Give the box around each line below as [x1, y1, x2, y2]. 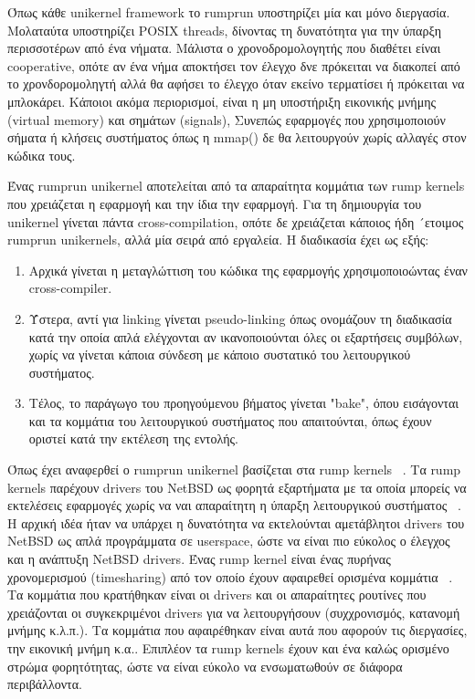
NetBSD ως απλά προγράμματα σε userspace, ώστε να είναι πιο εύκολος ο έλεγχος [7, 531, 450, 550]
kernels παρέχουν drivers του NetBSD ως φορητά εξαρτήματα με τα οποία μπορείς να [7, 477, 467, 496]
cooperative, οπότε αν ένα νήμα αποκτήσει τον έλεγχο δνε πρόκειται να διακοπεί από [7, 56, 460, 75]
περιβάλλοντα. [7, 674, 82, 694]
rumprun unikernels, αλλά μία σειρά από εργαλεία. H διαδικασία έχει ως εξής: [7, 230, 429, 249]
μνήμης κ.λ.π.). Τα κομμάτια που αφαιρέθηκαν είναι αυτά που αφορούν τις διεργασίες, [7, 621, 468, 640]
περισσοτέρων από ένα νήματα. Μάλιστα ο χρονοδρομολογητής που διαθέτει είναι [7, 38, 441, 57]
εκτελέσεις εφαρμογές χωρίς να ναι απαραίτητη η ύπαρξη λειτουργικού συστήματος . [7, 496, 461, 515]
